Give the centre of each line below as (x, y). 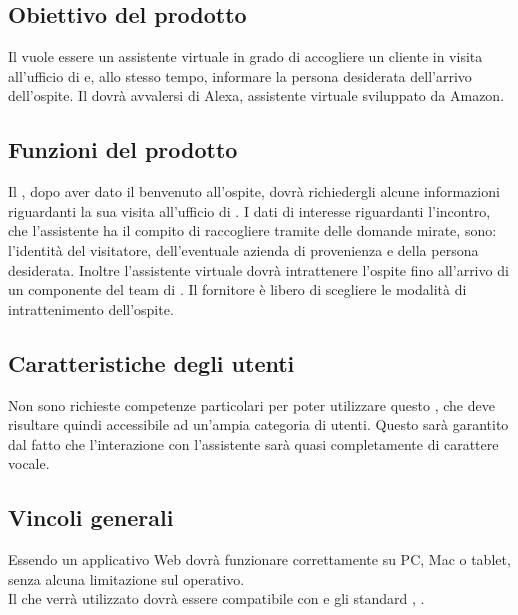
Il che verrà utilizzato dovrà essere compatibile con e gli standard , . (216, 598)
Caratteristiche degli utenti (151, 362)
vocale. (29, 463)
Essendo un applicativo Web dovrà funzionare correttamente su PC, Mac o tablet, (259, 559)
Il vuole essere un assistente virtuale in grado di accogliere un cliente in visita (245, 56)
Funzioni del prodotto (123, 149)
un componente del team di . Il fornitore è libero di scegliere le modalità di (237, 289)
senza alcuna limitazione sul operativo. (126, 578)
